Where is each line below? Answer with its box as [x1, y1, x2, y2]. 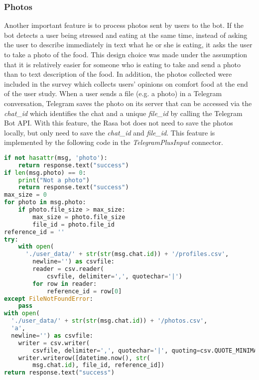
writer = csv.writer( [18, 339, 90, 347]
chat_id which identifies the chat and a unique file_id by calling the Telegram [4, 108, 243, 118]
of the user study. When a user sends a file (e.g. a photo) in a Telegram [4, 88, 222, 99]
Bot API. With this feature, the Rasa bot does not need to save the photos [4, 118, 233, 128]
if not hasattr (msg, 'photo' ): [4, 154, 108, 161]
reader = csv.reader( [32, 265, 104, 273]
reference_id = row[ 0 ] [46, 287, 122, 295]
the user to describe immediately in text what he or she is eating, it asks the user [4, 39, 253, 50]
